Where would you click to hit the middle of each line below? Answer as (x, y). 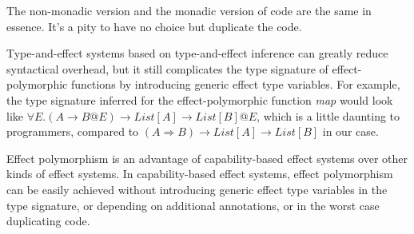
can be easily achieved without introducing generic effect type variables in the (197, 189)
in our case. (350, 131)
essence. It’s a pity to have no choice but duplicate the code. (154, 26)
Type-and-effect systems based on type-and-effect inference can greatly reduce (197, 53)
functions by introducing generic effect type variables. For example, (235, 84)
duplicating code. (48, 221)
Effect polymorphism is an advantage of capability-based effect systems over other (207, 158)
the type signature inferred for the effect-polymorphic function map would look (200, 99)
